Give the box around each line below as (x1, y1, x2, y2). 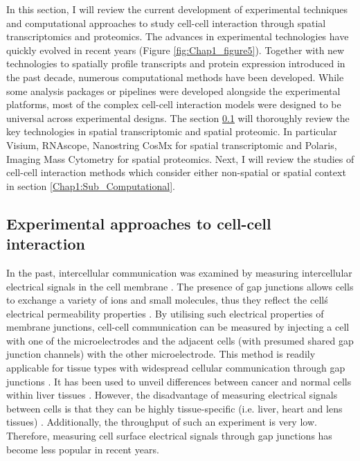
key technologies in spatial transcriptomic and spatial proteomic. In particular (6, 124, 337, 139)
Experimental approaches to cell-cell (6, 212, 271, 234)
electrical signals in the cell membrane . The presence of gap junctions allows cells (6, 279, 354, 293)
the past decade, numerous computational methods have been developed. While (6, 69, 344, 84)
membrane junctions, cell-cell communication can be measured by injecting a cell (6, 320, 350, 334)
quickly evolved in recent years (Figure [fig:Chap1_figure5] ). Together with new (6, 42, 345, 57)
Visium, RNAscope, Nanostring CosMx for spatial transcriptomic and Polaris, (6, 137, 337, 152)
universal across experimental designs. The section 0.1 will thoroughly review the (6, 110, 350, 125)
